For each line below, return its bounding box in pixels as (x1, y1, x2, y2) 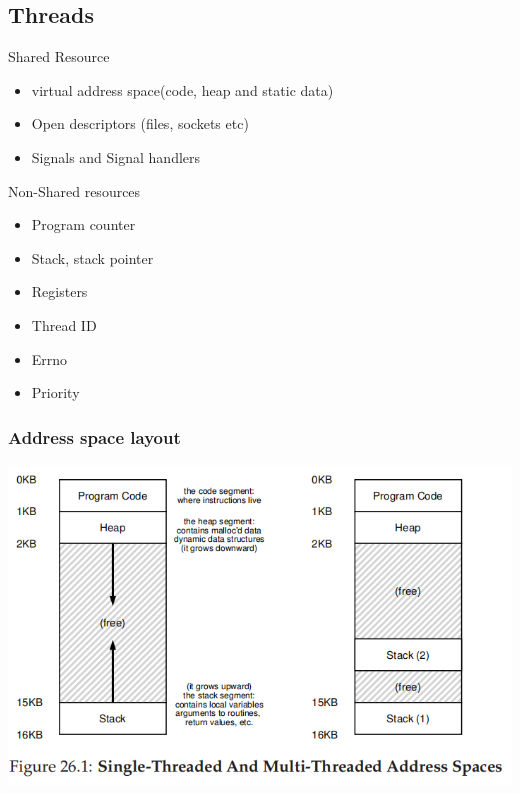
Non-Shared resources (8, 180, 141, 201)
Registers (31, 281, 88, 302)
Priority (31, 382, 80, 403)
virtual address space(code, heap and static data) (31, 79, 334, 100)
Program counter (31, 214, 136, 235)
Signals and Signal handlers (31, 146, 201, 167)
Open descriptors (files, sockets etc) (31, 113, 249, 134)
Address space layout (8, 424, 181, 449)
